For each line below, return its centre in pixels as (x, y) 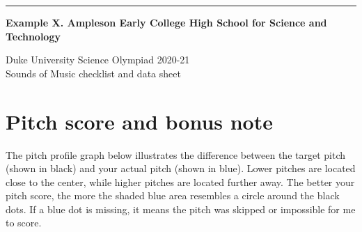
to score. (24, 223)
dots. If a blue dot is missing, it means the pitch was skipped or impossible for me (181, 209)
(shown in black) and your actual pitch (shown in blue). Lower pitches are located (181, 168)
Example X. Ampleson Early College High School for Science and (166, 22)
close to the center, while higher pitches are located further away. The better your (180, 181)
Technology (33, 36)
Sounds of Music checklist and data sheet (93, 73)
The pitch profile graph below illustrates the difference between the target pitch (175, 154)
